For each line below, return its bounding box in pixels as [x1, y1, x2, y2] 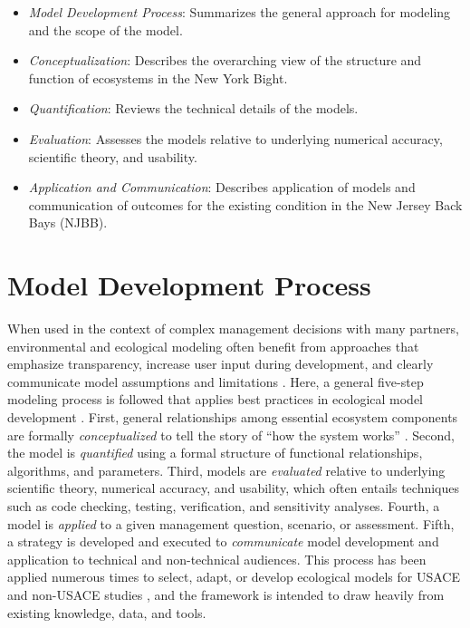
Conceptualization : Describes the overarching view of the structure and [28, 51, 422, 70]
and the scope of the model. [28, 20, 183, 39]
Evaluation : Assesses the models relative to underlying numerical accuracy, [28, 129, 443, 148]
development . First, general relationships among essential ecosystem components [7, 408, 458, 427]
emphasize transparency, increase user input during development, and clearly [7, 354, 434, 373]
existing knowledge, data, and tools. [7, 603, 206, 622]
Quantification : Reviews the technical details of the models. [28, 99, 359, 118]
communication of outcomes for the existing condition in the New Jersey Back [28, 195, 463, 214]
